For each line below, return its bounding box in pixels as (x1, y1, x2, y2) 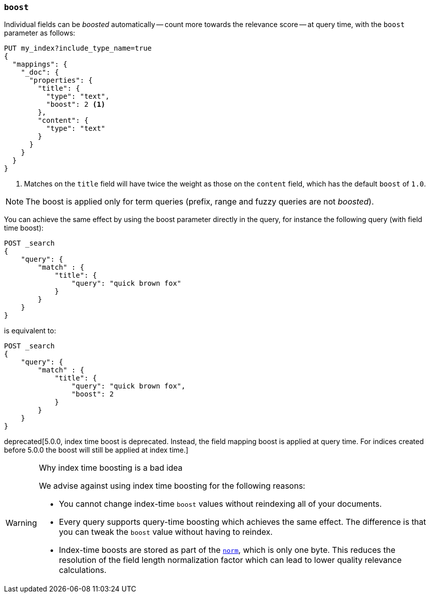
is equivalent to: (4, 326, 56, 335)
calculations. (59, 565, 107, 575)
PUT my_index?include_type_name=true (4, 44, 152, 53)
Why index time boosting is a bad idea (39, 463, 183, 473)
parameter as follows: (4, 29, 76, 38)
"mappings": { (12, 60, 68, 69)
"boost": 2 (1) (46, 100, 106, 109)
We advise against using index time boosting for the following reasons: (39, 481, 305, 491)
